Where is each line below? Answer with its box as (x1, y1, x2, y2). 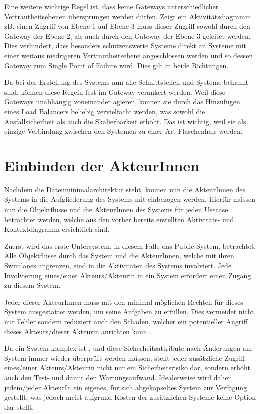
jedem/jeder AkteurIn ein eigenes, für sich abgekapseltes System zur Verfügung (4, 382, 247, 392)
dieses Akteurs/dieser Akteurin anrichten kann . (4, 326, 152, 336)
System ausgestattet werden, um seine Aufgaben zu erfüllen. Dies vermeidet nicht (4, 306, 254, 317)
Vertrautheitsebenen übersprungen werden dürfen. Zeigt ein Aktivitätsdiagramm (4, 11, 251, 21)
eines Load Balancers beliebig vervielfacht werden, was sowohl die (4, 106, 205, 116)
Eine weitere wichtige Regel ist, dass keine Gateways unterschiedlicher (4, 1, 219, 11)
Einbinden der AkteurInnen (4, 155, 200, 175)
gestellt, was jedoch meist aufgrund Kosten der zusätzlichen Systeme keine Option (4, 392, 256, 402)
